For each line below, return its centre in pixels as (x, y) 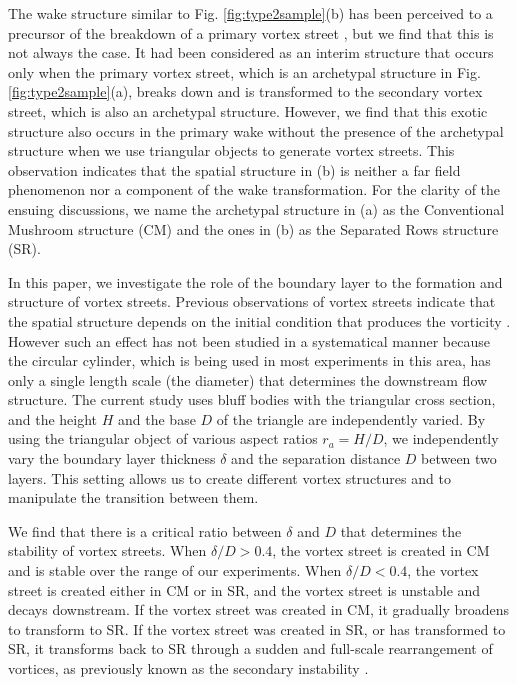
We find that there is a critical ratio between (145, 530)
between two (459, 458)
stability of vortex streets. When (107, 550)
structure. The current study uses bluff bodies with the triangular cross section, (252, 399)
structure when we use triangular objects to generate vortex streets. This (231, 150)
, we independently (441, 438)
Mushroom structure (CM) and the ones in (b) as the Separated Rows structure (253, 228)
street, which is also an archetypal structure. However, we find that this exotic (248, 110)
